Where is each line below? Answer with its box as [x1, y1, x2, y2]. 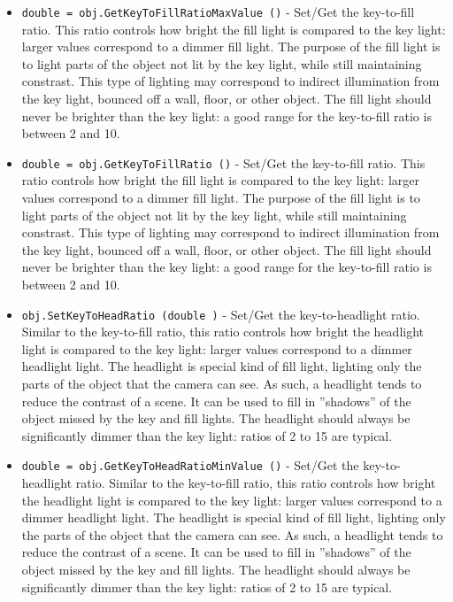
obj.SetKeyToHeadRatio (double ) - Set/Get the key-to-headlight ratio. [21, 305, 420, 323]
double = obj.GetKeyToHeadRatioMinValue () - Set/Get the [21, 456, 359, 475]
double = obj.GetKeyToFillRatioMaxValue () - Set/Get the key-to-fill [21, 3, 415, 20]
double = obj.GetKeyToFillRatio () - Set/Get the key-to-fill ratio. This [21, 153, 426, 172]
